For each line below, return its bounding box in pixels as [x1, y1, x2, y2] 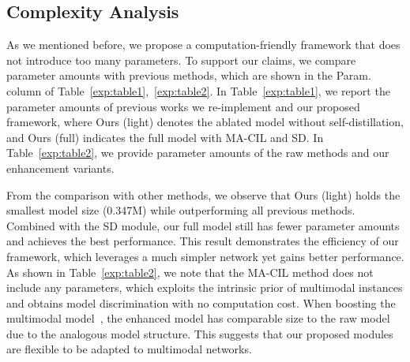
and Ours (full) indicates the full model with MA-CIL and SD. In [6, 129, 324, 145]
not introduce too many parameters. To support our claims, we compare [6, 51, 356, 68]
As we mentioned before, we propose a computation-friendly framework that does [6, 36, 401, 53]
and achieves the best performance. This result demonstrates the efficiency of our [6, 233, 399, 249]
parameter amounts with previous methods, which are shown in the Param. [6, 67, 371, 84]
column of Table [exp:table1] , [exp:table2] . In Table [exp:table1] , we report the [6, 82, 390, 99]
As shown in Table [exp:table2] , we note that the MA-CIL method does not [6, 263, 374, 280]
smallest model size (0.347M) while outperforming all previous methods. [6, 202, 355, 218]
